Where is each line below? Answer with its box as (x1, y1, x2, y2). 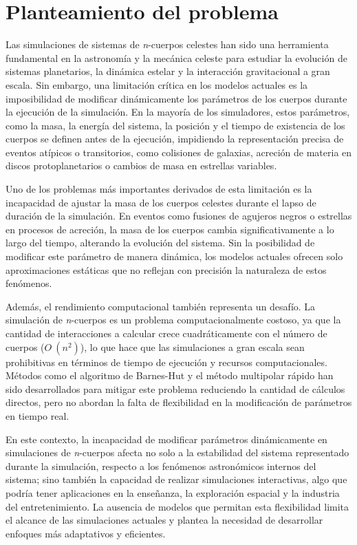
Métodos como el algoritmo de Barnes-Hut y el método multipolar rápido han (6, 368, 334, 383)
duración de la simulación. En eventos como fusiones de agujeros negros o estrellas (6, 209, 352, 223)
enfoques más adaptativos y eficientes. (6, 526, 166, 540)
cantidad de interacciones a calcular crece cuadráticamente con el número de (6, 326, 327, 340)
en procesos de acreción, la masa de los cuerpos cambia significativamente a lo (6, 222, 334, 236)
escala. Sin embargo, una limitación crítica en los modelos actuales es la (6, 77, 308, 92)
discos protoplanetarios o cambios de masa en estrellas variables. (6, 158, 277, 173)
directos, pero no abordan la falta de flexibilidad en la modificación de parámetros (6, 395, 352, 409)
